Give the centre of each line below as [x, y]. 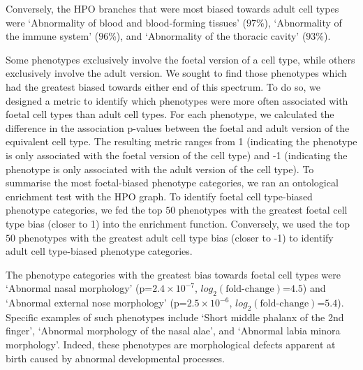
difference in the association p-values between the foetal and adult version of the [178, 127]
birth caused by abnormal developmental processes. [115, 358]
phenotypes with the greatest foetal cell [263, 210]
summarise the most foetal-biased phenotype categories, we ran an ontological [172, 183]
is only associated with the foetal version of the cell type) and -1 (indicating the [177, 155]
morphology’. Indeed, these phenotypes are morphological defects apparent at [171, 345]
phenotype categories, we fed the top [84, 210]
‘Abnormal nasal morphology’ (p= [79, 288]
